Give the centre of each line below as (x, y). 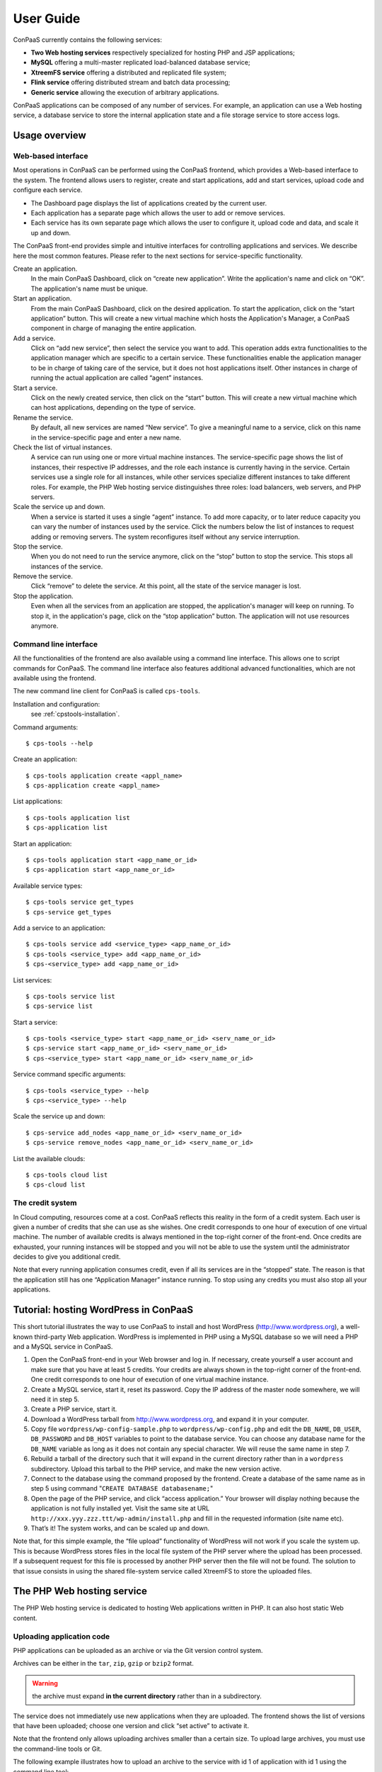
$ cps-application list (67, 828)
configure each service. (48, 190)
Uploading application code (62, 1636)
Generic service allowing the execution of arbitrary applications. (125, 92)
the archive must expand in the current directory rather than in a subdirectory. (147, 1696)
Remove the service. (43, 576)
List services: (33, 980)
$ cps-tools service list (71, 996)
